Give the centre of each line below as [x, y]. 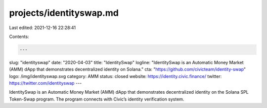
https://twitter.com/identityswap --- [45, 83]
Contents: [19, 36]
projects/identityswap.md [64, 13]
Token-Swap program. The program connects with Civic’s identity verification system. [97, 99]
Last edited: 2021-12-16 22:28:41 [43, 28]
